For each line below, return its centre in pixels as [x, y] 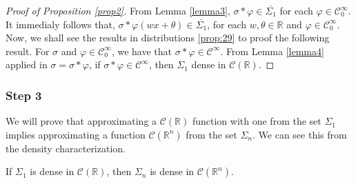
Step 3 [24, 95]
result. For [28, 51]
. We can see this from [300, 134]
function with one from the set [257, 121]
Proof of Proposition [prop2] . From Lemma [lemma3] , [118, 10]
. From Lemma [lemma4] [272, 51]
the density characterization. [66, 148]
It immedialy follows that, [60, 24]
